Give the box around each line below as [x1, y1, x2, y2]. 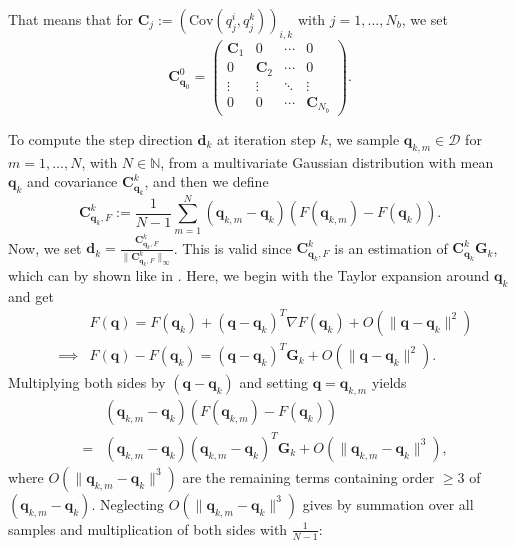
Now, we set [8, 237, 82, 258]
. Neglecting [91, 493, 165, 514]
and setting [239, 372, 309, 393]
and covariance [27, 171, 118, 192]
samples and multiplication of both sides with [8, 518, 288, 539]
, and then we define [144, 171, 269, 192]
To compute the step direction [8, 128, 193, 149]
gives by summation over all [302, 493, 474, 514]
